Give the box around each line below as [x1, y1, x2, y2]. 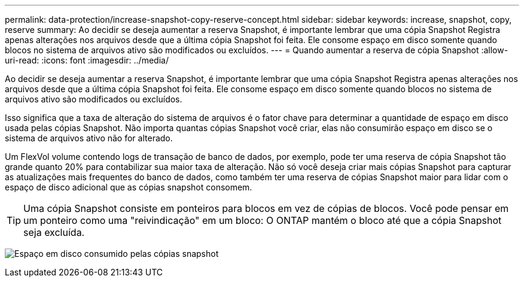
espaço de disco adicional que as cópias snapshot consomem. [5, 182, 252, 192]
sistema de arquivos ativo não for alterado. [5, 133, 173, 143]
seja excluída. [23, 226, 85, 238]
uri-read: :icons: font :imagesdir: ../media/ [5, 55, 169, 65]
